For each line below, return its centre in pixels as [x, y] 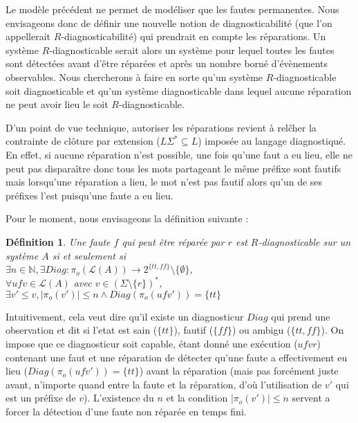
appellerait [28, 36]
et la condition [197, 398]
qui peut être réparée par [173, 241]
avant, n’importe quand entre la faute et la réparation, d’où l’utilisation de [164, 384]
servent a [311, 398]
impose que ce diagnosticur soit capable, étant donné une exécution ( [152, 343]
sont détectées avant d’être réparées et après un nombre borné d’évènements [167, 63]
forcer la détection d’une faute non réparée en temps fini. [126, 411]
